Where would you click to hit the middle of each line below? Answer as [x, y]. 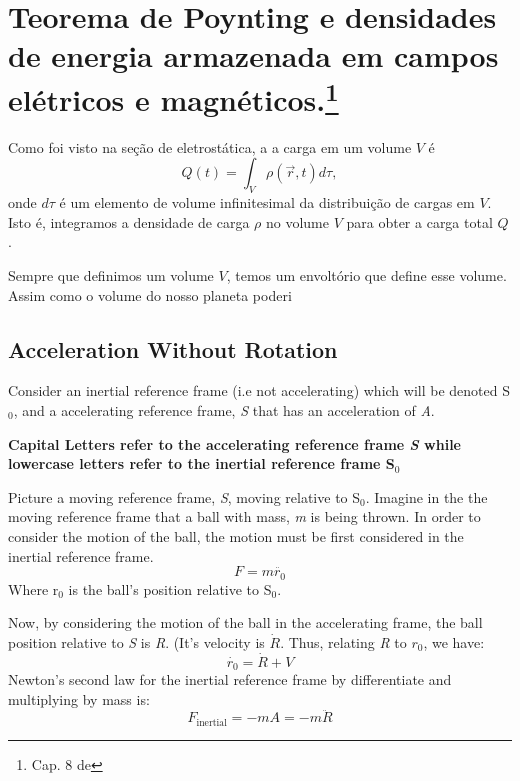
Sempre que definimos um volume [111, 275]
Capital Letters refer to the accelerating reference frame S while [234, 443]
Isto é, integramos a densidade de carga [129, 221]
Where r [33, 588]
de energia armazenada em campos [253, 55]
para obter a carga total [419, 221]
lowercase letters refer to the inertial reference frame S [201, 463]
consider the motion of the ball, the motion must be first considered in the [236, 535]
